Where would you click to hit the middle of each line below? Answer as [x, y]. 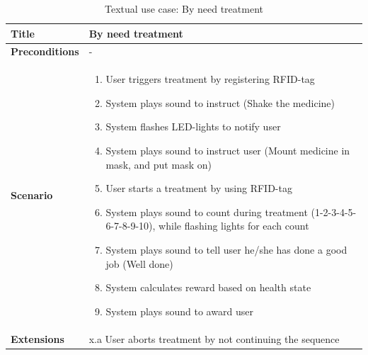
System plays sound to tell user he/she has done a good [226, 250]
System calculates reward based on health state [208, 287]
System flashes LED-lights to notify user [193, 126]
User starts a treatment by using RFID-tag [199, 188]
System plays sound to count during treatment [207, 212]
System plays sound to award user [179, 311]
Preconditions [45, 51]
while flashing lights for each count [234, 226]
